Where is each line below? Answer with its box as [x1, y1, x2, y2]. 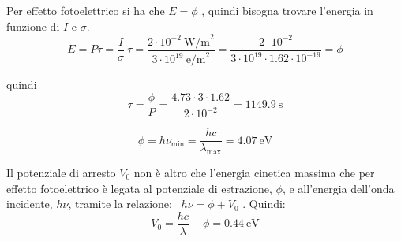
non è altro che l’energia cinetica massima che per [133, 164, 375, 180]
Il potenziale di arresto [6, 164, 116, 180]
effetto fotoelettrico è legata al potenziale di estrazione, [6, 180, 272, 196]
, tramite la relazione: [68, 195, 172, 212]
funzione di [6, 17, 60, 34]
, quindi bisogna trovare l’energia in [201, 2, 373, 18]
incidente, [6, 195, 53, 212]
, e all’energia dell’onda [282, 180, 395, 196]
